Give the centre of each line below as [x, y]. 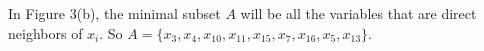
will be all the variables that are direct [358, 13]
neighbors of [45, 32]
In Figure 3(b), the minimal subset [114, 13]
